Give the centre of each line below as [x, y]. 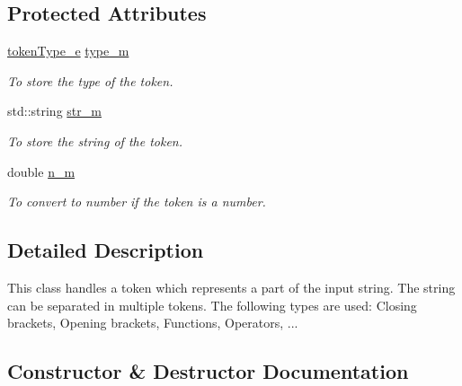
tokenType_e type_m [68, 51]
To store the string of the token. [95, 140]
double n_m [41, 171]
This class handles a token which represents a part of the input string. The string [231, 287]
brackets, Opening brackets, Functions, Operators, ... [153, 323]
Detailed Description [106, 250]
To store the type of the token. [90, 80]
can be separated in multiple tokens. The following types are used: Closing [212, 305]
